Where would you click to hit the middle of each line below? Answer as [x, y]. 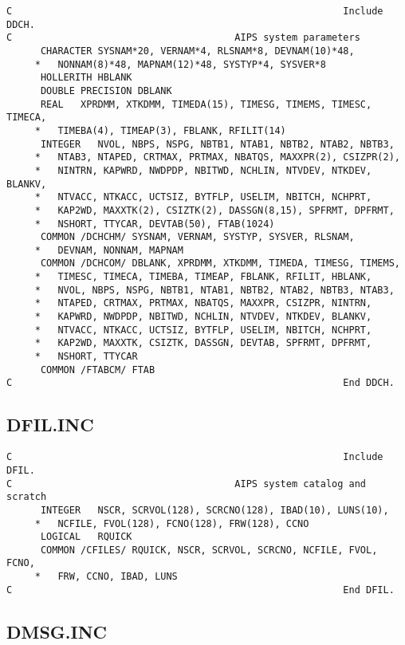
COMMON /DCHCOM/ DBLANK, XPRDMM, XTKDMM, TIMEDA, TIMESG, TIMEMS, [220, 264]
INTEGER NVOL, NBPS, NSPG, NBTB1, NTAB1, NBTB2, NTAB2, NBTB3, [217, 144]
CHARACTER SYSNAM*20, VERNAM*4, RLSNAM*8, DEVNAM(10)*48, [197, 51]
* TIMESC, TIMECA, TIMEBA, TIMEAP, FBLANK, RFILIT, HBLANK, [203, 277]
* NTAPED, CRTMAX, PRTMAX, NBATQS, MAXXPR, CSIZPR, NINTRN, [203, 303]
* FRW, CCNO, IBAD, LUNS [106, 577]
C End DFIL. [201, 590]
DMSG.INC [57, 631]
